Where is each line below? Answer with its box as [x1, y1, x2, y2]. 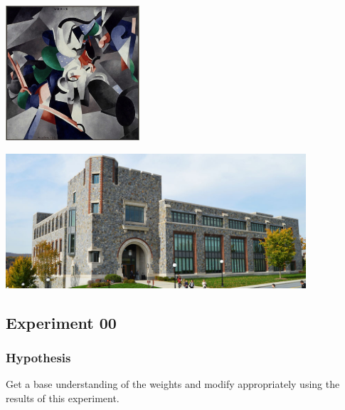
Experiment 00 [6, 311, 117, 333]
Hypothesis [6, 348, 71, 366]
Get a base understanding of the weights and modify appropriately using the [6, 377, 340, 391]
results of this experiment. [6, 390, 120, 405]
